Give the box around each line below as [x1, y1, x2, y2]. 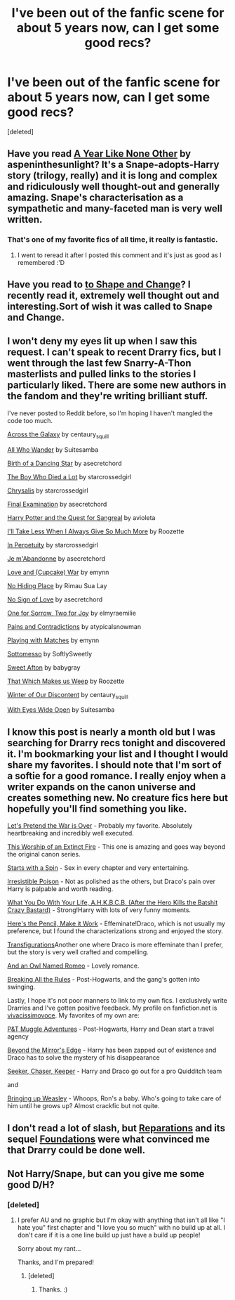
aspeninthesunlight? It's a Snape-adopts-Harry [7, 159, 220, 171]
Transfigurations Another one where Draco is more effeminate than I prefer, [7, 940, 223, 949]
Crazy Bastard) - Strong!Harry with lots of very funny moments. [7, 906, 192, 914]
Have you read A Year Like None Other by [7, 148, 192, 160]
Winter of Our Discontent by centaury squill [7, 690, 128, 701]
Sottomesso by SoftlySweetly [7, 649, 93, 658]
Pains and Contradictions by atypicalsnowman [7, 622, 142, 630]
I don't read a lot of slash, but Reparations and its [7, 1122, 226, 1134]
